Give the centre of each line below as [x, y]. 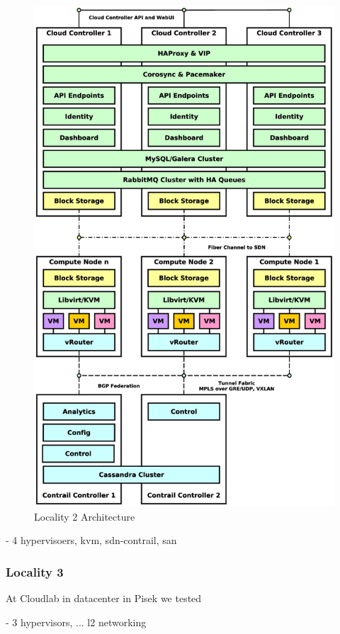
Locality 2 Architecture [85, 516]
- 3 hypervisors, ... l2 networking [76, 622]
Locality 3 [35, 571]
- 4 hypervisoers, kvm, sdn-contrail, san [91, 540]
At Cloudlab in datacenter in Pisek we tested [104, 598]
